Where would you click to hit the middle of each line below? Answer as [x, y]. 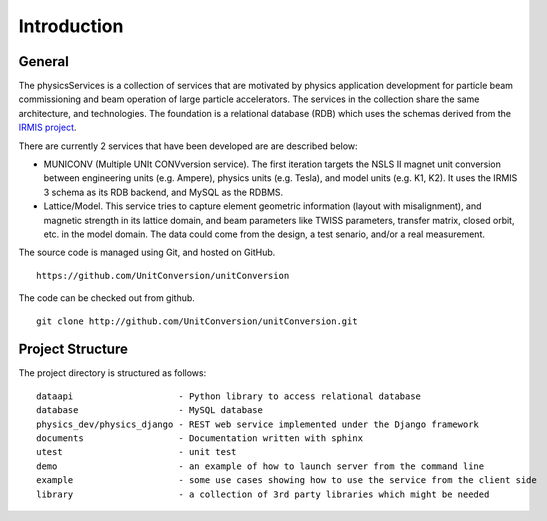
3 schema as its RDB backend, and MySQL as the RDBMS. [163, 192]
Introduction [71, 26]
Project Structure [73, 349]
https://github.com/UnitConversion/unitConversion [163, 275]
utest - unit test [136, 452]
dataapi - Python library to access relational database [229, 396]
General [44, 61]
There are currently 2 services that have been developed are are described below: [188, 146]
